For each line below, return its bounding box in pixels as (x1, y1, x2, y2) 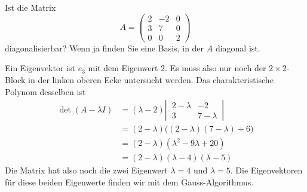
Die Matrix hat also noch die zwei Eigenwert (5, 164, 168, 176)
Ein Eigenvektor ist (5, 62, 75, 74)
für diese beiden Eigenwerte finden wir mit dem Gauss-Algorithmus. (5, 175, 254, 188)
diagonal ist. (215, 41, 260, 54)
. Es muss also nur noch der (165, 62, 266, 74)
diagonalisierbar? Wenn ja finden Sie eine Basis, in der (5, 41, 204, 54)
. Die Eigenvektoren (230, 164, 303, 176)
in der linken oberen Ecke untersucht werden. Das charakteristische (28, 73, 274, 86)
